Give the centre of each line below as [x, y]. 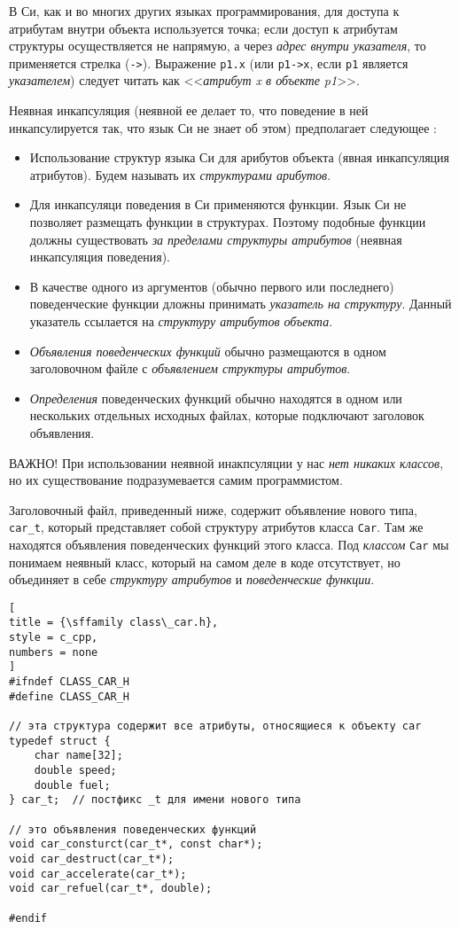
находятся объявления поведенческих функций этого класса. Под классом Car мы [229, 544]
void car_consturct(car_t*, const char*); [136, 844]
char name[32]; [78, 756]
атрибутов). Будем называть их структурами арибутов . [180, 174]
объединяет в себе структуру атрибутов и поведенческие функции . [192, 579]
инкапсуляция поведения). [100, 257]
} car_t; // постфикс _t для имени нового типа [155, 800]
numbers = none [54, 652]
